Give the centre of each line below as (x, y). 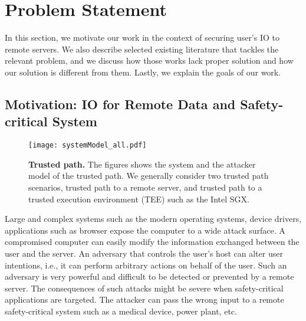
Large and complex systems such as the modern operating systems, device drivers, (153, 219)
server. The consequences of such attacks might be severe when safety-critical (144, 288)
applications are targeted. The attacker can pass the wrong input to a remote (144, 299)
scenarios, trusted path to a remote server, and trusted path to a (145, 187)
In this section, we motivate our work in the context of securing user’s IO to (142, 37)
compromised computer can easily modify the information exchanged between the (152, 242)
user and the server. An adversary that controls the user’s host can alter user (144, 253)
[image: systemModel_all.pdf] (88, 145)
